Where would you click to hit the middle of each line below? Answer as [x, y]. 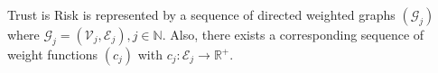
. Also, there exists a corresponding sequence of [293, 34]
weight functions [53, 54]
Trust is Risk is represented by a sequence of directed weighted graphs [201, 14]
